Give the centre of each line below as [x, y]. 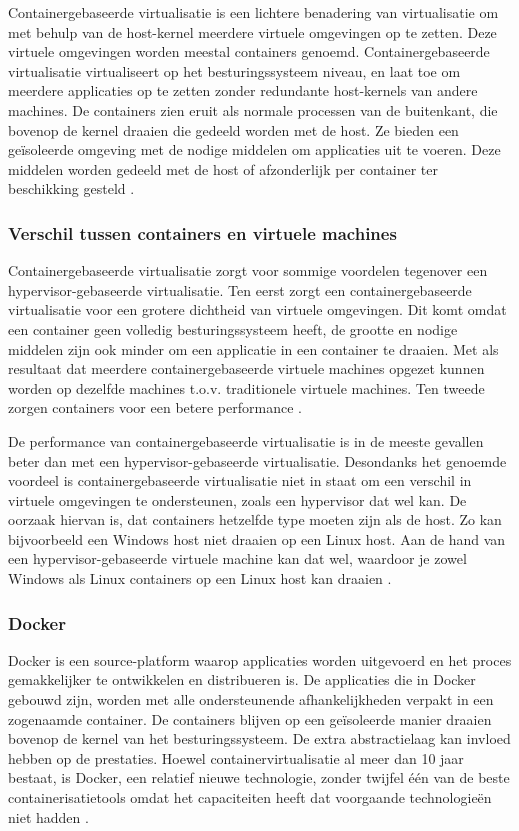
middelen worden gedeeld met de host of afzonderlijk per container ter [223, 168]
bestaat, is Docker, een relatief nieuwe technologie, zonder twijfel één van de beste [259, 777]
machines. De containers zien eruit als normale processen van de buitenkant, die [253, 109]
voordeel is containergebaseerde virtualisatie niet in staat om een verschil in [240, 480]
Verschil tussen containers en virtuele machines [202, 232]
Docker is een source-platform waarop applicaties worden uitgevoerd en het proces [260, 659]
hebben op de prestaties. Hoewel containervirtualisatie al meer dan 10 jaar [236, 757]
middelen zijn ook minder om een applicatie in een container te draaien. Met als [253, 348]
